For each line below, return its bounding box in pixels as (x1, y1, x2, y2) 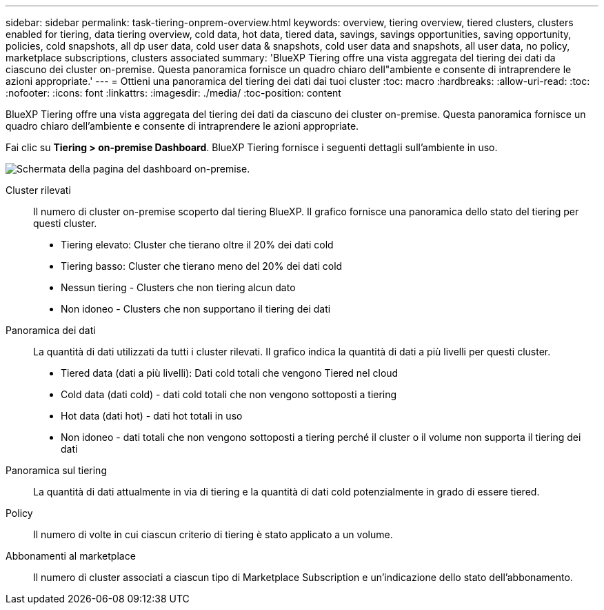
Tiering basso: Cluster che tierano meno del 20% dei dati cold (61, 260, 343, 272)
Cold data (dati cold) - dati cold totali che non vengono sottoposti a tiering (61, 388, 397, 400)
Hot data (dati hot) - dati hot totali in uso (61, 410, 243, 422)
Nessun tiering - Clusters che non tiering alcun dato (61, 282, 296, 293)
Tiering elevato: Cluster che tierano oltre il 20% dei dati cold (61, 239, 334, 250)
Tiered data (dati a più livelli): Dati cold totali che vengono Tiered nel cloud (61, 367, 399, 379)
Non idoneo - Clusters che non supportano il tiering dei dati (61, 303, 331, 315)
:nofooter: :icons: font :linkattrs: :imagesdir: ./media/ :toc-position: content (6, 87, 341, 99)
